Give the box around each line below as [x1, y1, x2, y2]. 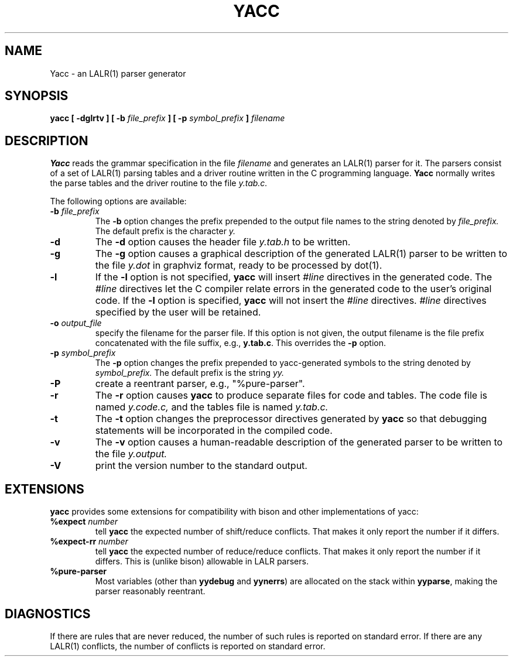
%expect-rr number [50, 536, 128, 547]
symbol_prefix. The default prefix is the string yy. [95, 368, 285, 378]
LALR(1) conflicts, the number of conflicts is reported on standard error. [50, 641, 326, 651]
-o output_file [50, 318, 102, 328]
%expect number [50, 516, 118, 527]
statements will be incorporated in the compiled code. [95, 424, 333, 437]
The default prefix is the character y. [95, 226, 236, 237]
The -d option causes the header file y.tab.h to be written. [95, 236, 351, 248]
